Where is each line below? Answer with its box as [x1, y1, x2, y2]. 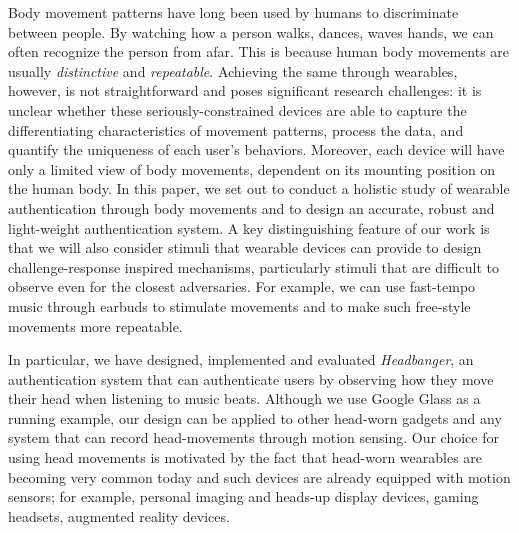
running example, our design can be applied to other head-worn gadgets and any [8, 407, 502, 428]
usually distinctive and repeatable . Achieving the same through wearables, [8, 60, 458, 81]
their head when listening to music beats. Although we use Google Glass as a [8, 388, 481, 409]
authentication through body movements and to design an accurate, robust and [8, 197, 495, 218]
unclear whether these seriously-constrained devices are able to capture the [8, 99, 467, 120]
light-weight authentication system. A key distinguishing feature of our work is [8, 217, 490, 238]
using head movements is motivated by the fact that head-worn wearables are [8, 447, 483, 468]
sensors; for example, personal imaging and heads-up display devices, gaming [8, 486, 479, 507]
